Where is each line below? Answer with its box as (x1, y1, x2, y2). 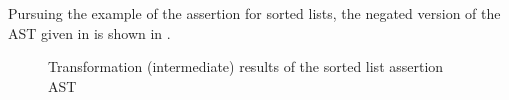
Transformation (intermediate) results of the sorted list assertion (48, 56, 444, 77)
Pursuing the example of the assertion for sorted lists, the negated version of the (8, 3, 501, 23)
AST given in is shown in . (8, 22, 171, 43)
